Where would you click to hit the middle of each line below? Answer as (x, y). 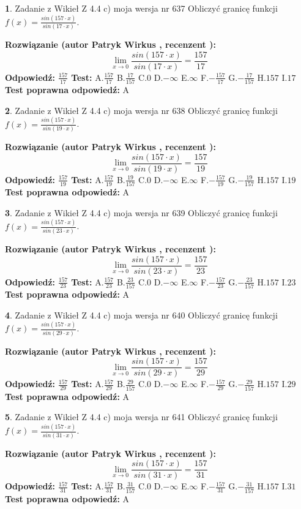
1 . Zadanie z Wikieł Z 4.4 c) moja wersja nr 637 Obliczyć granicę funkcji (141, 8)
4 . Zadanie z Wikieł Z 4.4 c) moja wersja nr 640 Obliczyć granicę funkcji (141, 315)
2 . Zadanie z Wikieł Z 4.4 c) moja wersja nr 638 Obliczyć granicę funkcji (141, 110)
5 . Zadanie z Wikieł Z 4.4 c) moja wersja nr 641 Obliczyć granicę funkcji (141, 417)
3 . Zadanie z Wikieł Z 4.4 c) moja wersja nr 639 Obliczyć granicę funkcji (141, 212)
